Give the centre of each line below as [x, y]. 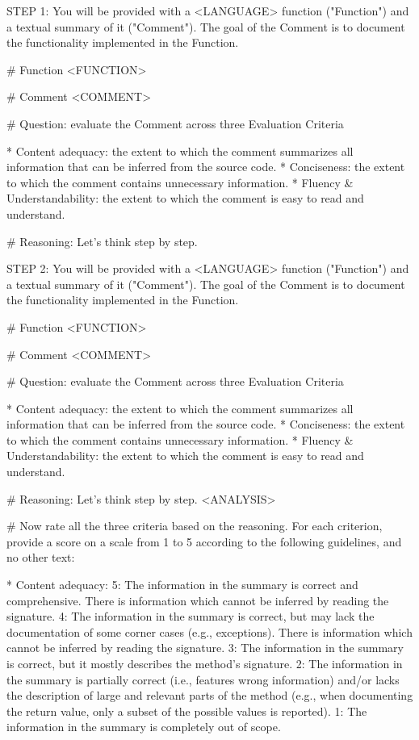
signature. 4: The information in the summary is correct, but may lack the [191, 616]
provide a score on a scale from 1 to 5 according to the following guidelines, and [204, 541]
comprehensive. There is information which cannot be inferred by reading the [198, 600]
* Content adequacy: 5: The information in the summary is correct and [182, 585]
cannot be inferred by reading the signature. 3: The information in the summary [205, 648]
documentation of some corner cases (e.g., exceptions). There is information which [209, 631]
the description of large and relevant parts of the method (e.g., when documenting [210, 695]
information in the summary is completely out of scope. [144, 727]
